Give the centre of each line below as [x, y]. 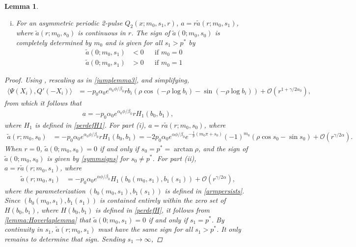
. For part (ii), [174, 158]
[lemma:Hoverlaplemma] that [48, 219]
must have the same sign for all [145, 229]
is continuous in [102, 33]
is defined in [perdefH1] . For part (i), [90, 124]
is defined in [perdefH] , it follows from [153, 209]
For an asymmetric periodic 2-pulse [69, 22]
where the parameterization [45, 190]
